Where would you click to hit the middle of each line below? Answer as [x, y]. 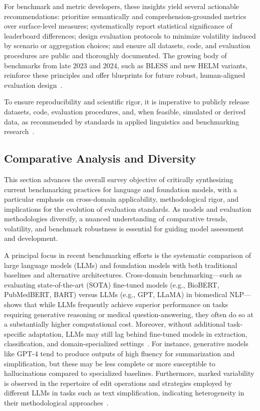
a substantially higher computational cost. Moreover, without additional [115, 324]
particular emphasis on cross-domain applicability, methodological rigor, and [121, 199]
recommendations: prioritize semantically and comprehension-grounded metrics [125, 16]
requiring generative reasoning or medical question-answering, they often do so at [129, 314]
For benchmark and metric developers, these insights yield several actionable [121, 6]
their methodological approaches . [56, 402]
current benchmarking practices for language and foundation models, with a [121, 189]
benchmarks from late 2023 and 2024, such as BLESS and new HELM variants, [126, 65]
